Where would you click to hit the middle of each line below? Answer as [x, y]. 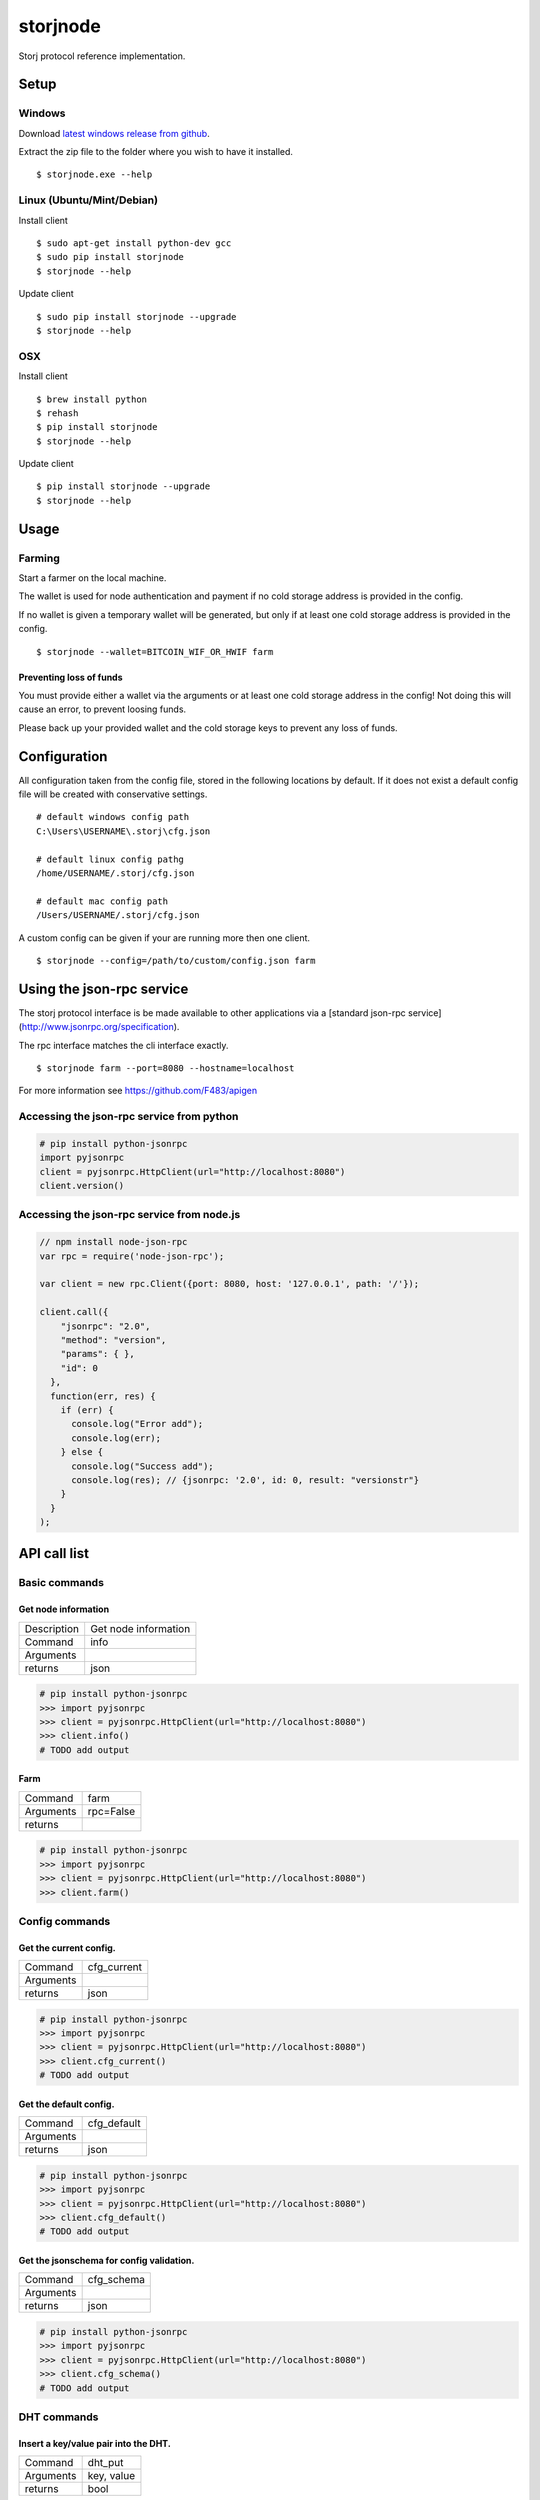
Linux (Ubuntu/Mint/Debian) [88, 200]
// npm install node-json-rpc [113, 1242]
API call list [54, 1553]
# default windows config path [113, 817]
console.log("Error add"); [137, 1424]
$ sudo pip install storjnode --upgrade [136, 316]
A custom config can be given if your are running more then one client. [164, 937]
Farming [39, 558]
